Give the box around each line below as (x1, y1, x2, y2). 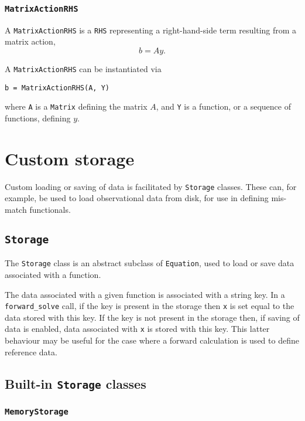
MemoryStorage (5, 406, 68, 416)
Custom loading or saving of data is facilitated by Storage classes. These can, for (5, 180, 297, 192)
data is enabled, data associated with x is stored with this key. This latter (5, 322, 270, 335)
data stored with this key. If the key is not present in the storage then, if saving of (5, 311, 300, 323)
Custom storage (5, 146, 135, 170)
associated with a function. (5, 269, 101, 280)
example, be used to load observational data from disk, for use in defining (5, 192, 269, 204)
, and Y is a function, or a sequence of (156, 100, 291, 113)
